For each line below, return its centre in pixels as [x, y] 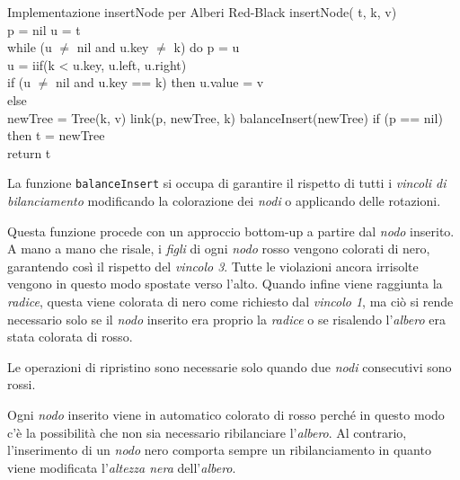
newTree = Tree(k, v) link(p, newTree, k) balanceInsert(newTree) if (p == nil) [225, 117]
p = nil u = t [44, 29]
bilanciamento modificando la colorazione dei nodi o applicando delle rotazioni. [224, 200]
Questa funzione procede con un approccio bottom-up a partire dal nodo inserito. [231, 231]
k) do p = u [207, 47]
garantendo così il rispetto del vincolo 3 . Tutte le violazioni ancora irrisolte [213, 266]
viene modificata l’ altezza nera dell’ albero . [122, 467]
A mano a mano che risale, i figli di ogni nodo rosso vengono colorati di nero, [219, 249]
